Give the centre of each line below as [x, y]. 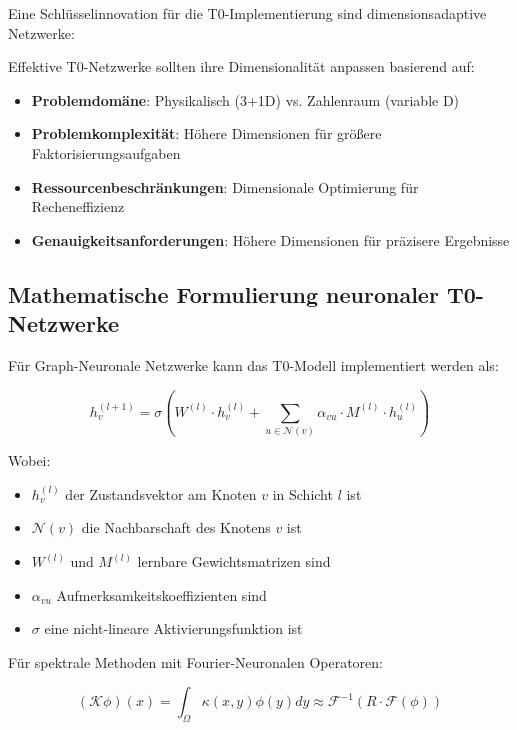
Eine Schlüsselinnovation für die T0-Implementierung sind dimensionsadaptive [247, 13]
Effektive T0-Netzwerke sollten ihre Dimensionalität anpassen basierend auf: [241, 66]
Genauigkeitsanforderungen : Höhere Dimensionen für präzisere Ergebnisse [270, 239]
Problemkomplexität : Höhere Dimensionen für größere [206, 133]
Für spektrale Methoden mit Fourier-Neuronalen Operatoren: [196, 661]
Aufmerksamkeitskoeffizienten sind [161, 594]
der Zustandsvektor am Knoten [161, 493]
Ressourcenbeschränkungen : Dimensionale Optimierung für [225, 186]
